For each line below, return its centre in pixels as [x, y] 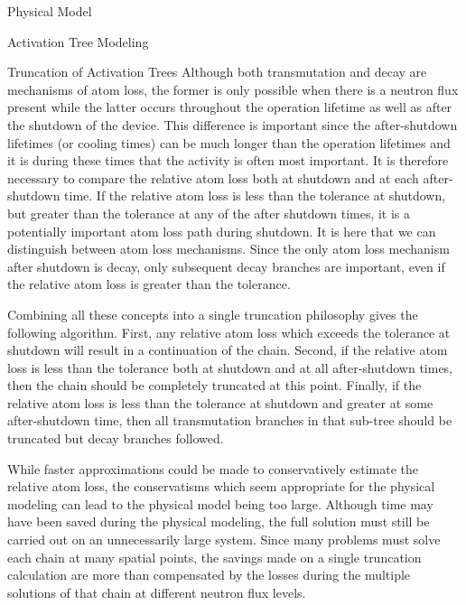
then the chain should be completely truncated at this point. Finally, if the [214, 385]
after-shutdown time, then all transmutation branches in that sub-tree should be [230, 420]
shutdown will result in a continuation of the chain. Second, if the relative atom [228, 350]
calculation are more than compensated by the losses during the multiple [209, 575]
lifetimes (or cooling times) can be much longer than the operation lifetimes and [229, 142]
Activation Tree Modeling [78, 41]
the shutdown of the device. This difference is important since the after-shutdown [233, 124]
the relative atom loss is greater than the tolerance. [149, 284]
